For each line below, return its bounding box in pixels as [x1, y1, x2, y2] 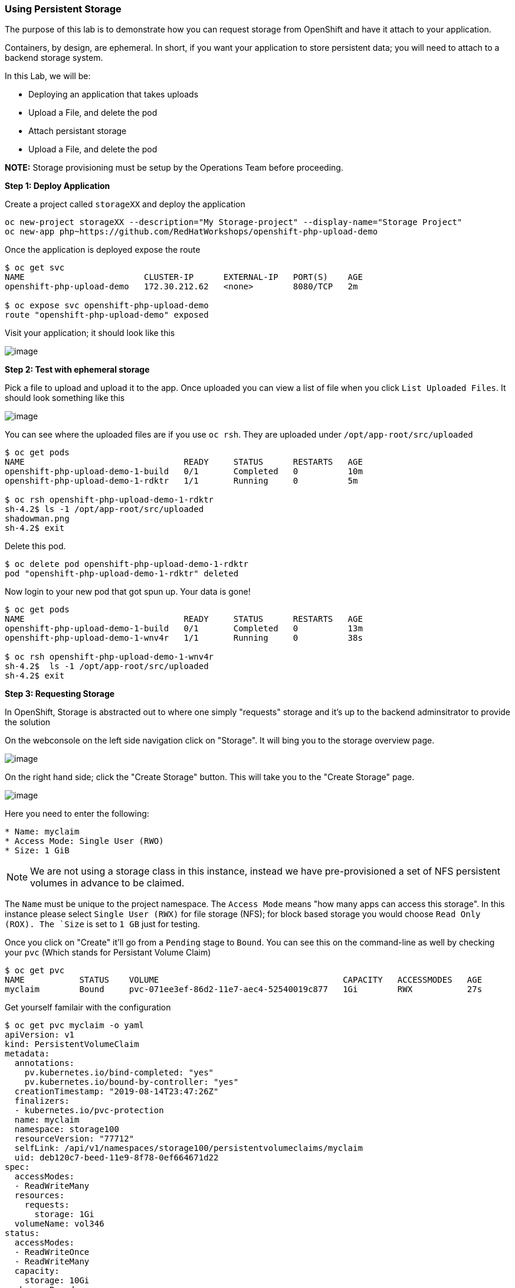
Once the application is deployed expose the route [5, 244, 201, 255]
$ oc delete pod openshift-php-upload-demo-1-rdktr [5, 559, 249, 569]
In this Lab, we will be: [5, 71, 91, 81]
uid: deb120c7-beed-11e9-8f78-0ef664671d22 [14, 1153, 219, 1163]
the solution [5, 717, 51, 728]
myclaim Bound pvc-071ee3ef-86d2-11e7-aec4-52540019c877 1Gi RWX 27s [5, 984, 483, 994]
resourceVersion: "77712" [14, 1134, 135, 1144]
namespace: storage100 [14, 1124, 119, 1134]
